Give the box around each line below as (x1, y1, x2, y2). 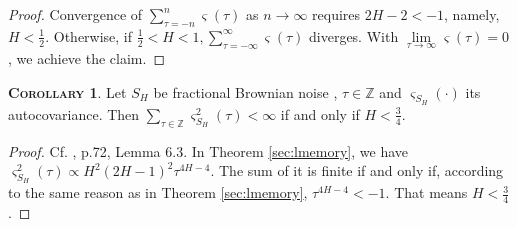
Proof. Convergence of (8, 4, 143, 24)
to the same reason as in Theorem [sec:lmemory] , (8, 182, 308, 203)
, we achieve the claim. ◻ (8, 48, 166, 69)
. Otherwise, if (45, 25, 133, 46)
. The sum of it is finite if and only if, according (210, 160, 504, 181)
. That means (385, 182, 468, 203)
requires (312, 4, 361, 24)
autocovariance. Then (8, 103, 140, 124)
